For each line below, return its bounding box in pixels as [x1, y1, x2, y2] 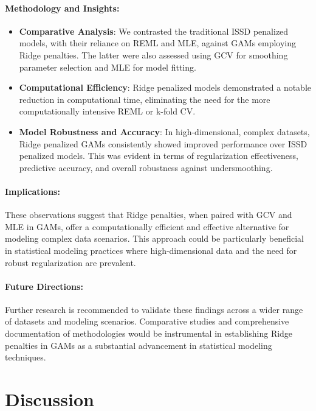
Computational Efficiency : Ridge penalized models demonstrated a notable [19, 81, 312, 94]
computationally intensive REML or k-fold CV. [19, 105, 196, 118]
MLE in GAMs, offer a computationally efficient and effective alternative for [5, 220, 289, 233]
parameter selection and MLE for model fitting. [19, 60, 196, 73]
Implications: [5, 184, 60, 197]
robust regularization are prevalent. [5, 256, 136, 269]
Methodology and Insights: [5, 1, 120, 14]
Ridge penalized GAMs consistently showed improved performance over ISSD [19, 137, 307, 150]
